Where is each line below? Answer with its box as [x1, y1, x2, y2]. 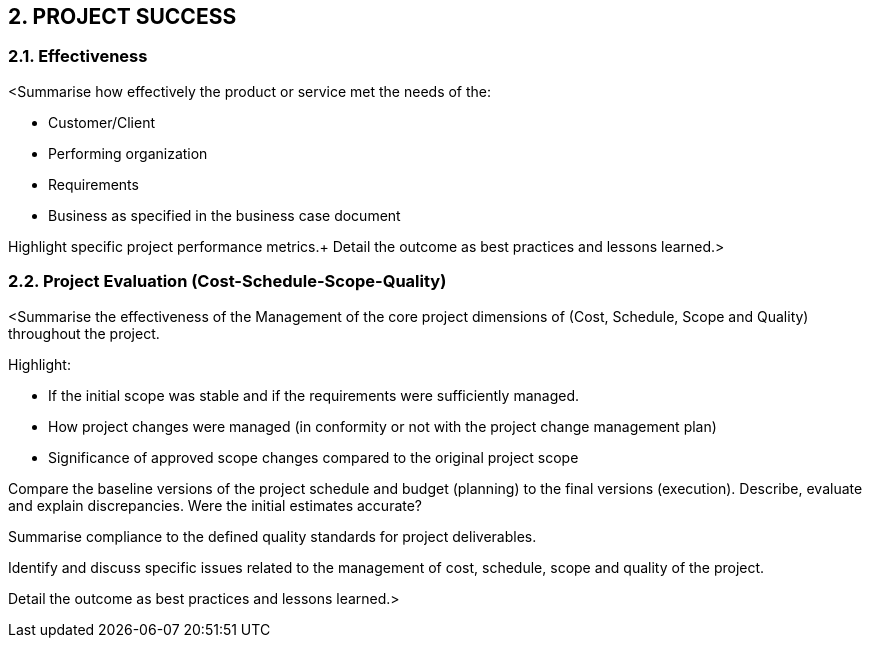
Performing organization [48, 144, 208, 162]
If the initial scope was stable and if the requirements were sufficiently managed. [48, 386, 579, 404]
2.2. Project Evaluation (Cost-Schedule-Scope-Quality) [8, 271, 447, 292]
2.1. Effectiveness [8, 46, 148, 67]
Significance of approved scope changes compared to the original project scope [48, 448, 579, 466]
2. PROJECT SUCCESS [8, 4, 237, 29]
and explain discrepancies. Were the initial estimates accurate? [8, 496, 423, 514]
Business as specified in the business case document [48, 206, 401, 224]
